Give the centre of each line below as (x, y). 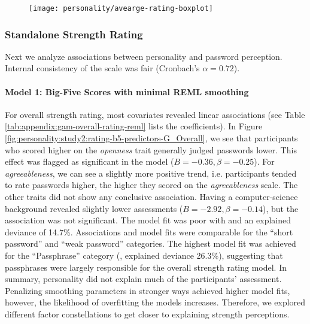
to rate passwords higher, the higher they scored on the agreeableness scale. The (151, 185)
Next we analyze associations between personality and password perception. (144, 56)
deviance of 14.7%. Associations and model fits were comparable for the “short (149, 231)
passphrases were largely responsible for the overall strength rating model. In (146, 267)
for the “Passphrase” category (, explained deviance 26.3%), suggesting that (144, 255)
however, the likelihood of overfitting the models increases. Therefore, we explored (155, 302)
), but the (281, 208)
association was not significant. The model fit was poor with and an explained (148, 220)
